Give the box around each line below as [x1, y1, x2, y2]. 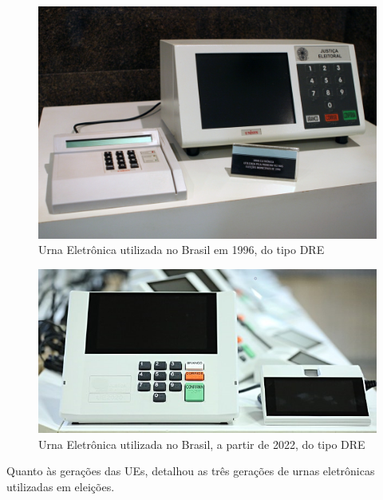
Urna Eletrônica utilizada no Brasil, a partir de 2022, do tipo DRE [38, 435, 365, 452]
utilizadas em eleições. [6, 478, 115, 494]
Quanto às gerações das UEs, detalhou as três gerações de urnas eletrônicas [6, 462, 375, 479]
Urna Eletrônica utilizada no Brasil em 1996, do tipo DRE [38, 241, 325, 258]
